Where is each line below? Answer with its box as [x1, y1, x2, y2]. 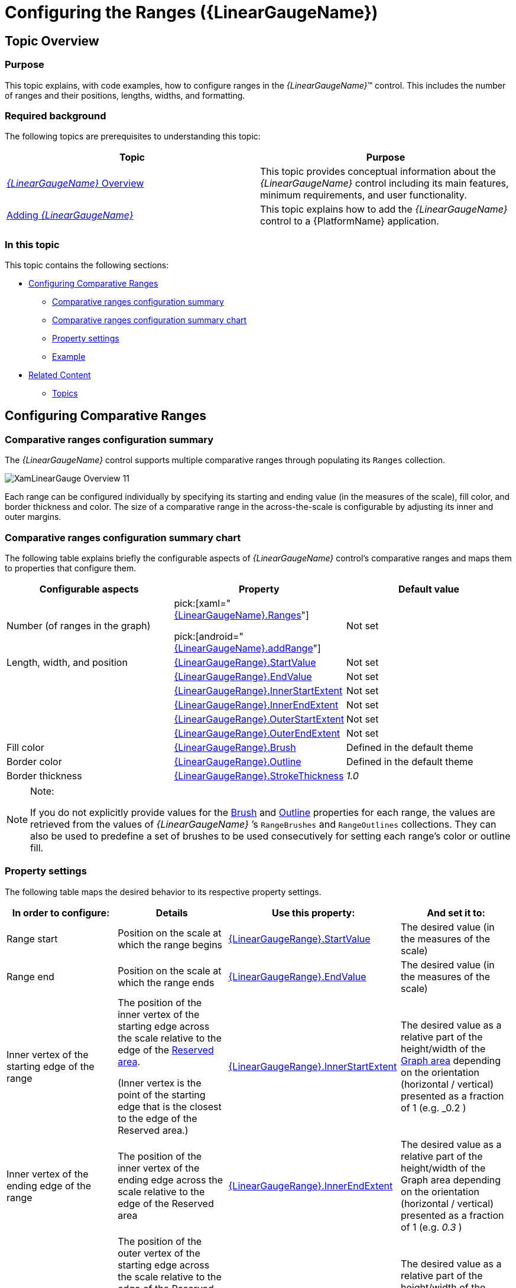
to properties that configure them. [5, 563, 137, 574]
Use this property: [271, 906, 355, 919]
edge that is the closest [118, 1100, 222, 1113]
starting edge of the [7, 1060, 95, 1072]
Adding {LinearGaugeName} [7, 209, 134, 222]
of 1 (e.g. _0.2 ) [401, 1101, 466, 1114]
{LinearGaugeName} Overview [7, 177, 144, 190]
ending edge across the [118, 1173, 223, 1186]
